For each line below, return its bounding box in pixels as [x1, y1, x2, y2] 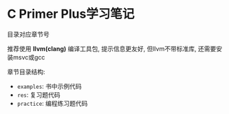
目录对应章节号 [7, 30, 50, 38]
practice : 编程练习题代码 [17, 99, 88, 107]
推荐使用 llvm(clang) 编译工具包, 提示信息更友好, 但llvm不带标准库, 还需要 [7, 44, 217, 53]
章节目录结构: [7, 68, 46, 76]
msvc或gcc [12, 53, 45, 61]
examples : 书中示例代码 [17, 82, 83, 90]
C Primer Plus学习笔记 [7, 6, 135, 22]
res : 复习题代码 [17, 90, 61, 99]
